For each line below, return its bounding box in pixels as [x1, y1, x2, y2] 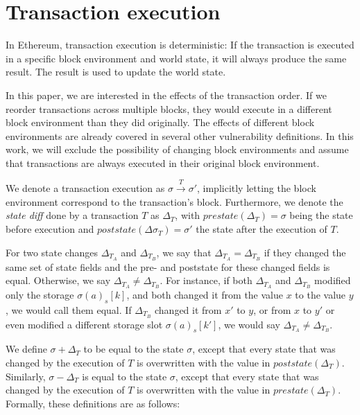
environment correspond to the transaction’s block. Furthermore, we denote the [6, 194, 343, 209]
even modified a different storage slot [6, 317, 163, 331]
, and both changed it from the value [126, 287, 283, 301]
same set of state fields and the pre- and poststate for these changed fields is [6, 259, 330, 274]
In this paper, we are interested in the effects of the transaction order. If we [6, 87, 327, 102]
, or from [253, 302, 291, 317]
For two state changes [6, 245, 98, 259]
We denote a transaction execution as [6, 181, 165, 195]
